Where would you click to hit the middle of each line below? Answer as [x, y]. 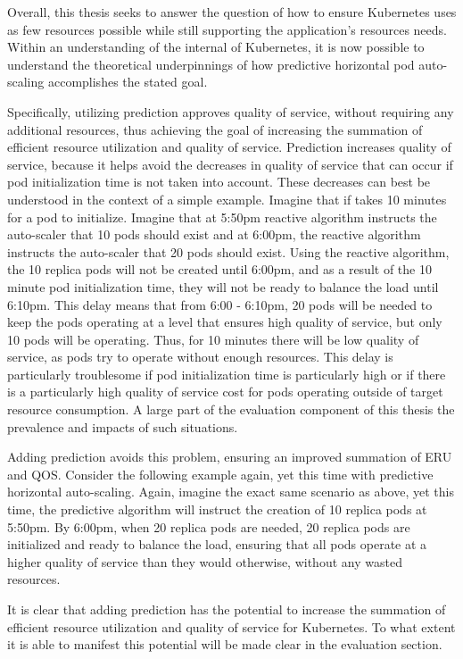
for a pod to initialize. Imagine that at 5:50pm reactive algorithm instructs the [222, 217]
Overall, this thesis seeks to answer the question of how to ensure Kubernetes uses [232, 12]
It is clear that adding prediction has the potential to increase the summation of [227, 609]
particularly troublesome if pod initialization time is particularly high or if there [227, 374]
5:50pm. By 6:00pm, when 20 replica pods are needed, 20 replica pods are [209, 526]
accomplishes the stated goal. [128, 82]
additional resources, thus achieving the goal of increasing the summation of [215, 129]
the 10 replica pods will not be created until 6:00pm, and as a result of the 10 [219, 269]
